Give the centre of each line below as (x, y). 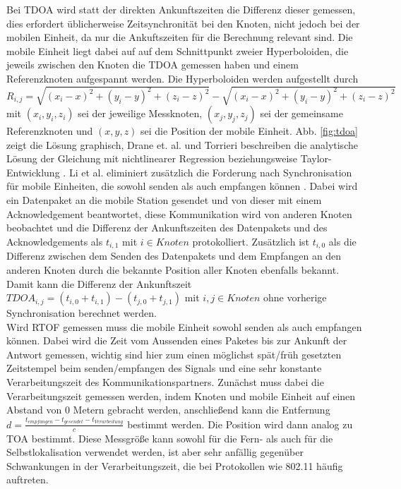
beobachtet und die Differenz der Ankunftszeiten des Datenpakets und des (167, 228)
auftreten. (28, 479)
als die (342, 241)
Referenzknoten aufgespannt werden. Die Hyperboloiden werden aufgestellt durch (182, 78)
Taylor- (316, 158)
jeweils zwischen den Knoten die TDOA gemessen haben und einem (152, 65)
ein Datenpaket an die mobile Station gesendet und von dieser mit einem (164, 200)
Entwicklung (33, 172)
